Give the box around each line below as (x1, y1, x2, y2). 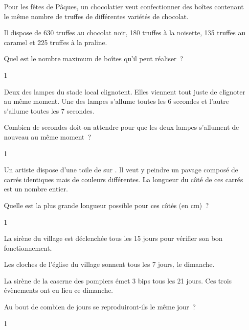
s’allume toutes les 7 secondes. (4, 105, 94, 116)
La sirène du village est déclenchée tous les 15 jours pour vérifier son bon (4, 233, 223, 243)
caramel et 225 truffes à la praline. (4, 37, 107, 47)
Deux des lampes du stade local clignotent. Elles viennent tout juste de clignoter (4, 86, 246, 96)
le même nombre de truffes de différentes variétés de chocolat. (4, 11, 189, 21)
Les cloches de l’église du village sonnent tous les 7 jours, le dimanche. (4, 259, 215, 269)
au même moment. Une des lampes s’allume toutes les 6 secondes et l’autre (4, 96, 229, 106)
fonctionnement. (4, 242, 52, 253)
